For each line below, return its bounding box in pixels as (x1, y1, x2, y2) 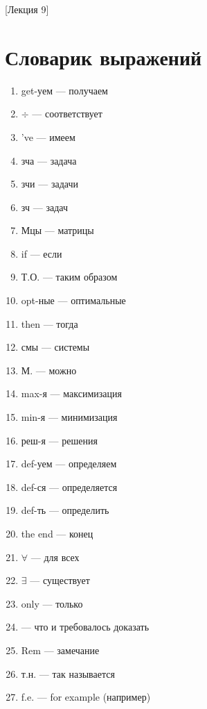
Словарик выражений (5, 42, 202, 71)
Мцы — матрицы (21, 223, 94, 237)
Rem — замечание (21, 642, 100, 657)
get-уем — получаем (21, 83, 108, 97)
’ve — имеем (21, 129, 75, 144)
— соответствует (32, 106, 102, 121)
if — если (21, 246, 62, 260)
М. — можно (21, 362, 77, 377)
